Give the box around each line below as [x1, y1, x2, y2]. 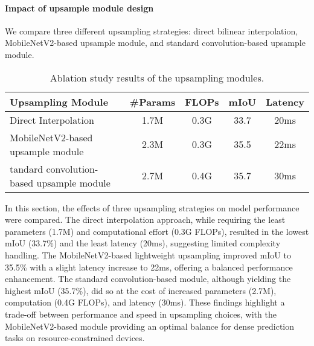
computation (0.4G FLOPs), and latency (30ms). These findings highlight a [5, 296, 285, 309]
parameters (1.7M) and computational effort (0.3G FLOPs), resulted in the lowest [5, 225, 309, 237]
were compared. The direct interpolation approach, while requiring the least [5, 213, 286, 226]
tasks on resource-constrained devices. [5, 332, 145, 344]
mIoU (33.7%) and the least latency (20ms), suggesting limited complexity [5, 237, 281, 249]
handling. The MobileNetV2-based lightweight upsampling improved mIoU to [5, 248, 291, 261]
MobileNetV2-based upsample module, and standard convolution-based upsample [5, 36, 306, 49]
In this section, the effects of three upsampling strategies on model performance [5, 201, 300, 214]
